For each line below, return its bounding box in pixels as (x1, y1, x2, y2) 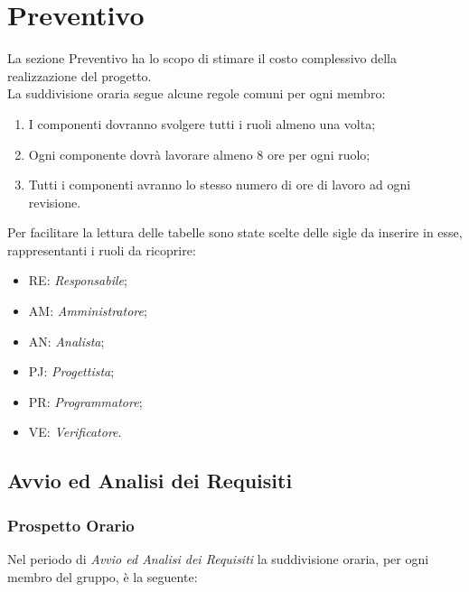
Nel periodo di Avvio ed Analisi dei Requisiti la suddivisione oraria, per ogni (7, 550, 429, 569)
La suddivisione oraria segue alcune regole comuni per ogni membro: (7, 84, 386, 103)
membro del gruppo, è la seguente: (7, 567, 198, 586)
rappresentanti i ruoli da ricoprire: (7, 240, 196, 259)
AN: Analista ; (28, 331, 105, 350)
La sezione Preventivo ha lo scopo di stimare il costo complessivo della (7, 49, 397, 68)
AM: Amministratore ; (28, 301, 147, 320)
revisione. (28, 192, 81, 211)
